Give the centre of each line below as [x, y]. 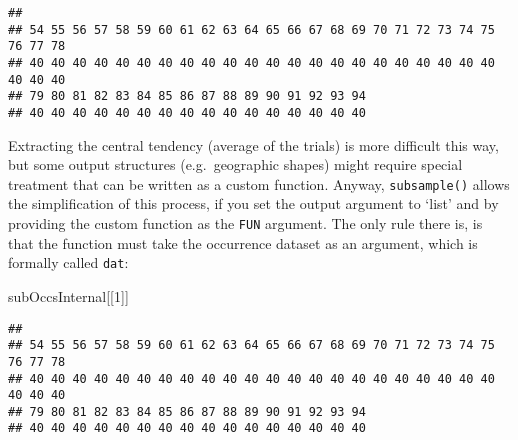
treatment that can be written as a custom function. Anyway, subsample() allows [259, 183]
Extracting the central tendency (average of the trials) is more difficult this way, [253, 144]
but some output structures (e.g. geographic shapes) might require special [235, 164]
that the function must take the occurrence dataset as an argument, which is [243, 242]
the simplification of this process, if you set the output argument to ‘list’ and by [253, 203]
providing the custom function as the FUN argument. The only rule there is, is [245, 223]
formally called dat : [68, 262]
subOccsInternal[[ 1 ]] [68, 295]
